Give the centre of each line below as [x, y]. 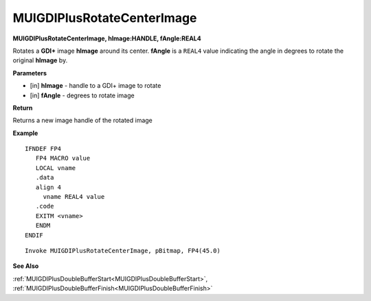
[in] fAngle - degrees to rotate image [82, 95]
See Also [26, 266]
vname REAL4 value [74, 197]
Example [25, 133]
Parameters [30, 73]
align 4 [48, 187]
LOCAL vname [56, 168]
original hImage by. [40, 60]
